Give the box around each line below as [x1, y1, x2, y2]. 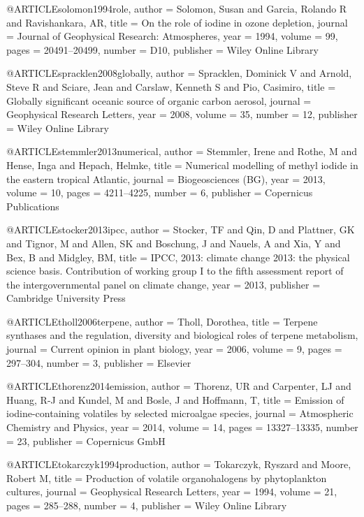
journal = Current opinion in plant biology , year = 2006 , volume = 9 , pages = [6, 342, 342, 356]
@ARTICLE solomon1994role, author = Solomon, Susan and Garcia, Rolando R [6, 1, 347, 15]
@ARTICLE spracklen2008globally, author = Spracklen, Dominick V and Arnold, [6, 66, 352, 80]
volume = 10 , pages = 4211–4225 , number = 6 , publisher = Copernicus [6, 185, 313, 200]
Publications [6, 198, 59, 213]
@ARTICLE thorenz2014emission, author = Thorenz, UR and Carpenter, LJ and [6, 379, 351, 393]
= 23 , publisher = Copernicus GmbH [6, 433, 166, 448]
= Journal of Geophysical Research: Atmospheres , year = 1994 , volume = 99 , [6, 29, 338, 43]
